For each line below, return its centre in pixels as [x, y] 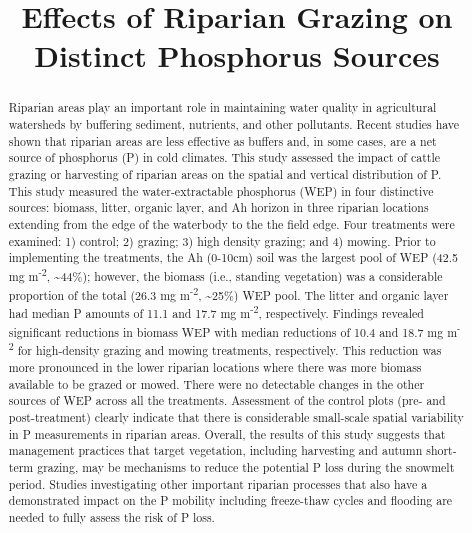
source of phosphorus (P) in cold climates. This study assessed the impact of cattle [224, 157]
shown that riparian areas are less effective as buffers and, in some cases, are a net [222, 140]
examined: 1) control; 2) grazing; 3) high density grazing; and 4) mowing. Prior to [222, 240]
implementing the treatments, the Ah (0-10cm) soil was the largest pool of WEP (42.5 [233, 257]
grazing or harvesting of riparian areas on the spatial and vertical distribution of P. [225, 173]
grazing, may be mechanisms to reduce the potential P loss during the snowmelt [246, 466]
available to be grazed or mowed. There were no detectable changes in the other [216, 383]
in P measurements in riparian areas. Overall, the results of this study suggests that [227, 433]
